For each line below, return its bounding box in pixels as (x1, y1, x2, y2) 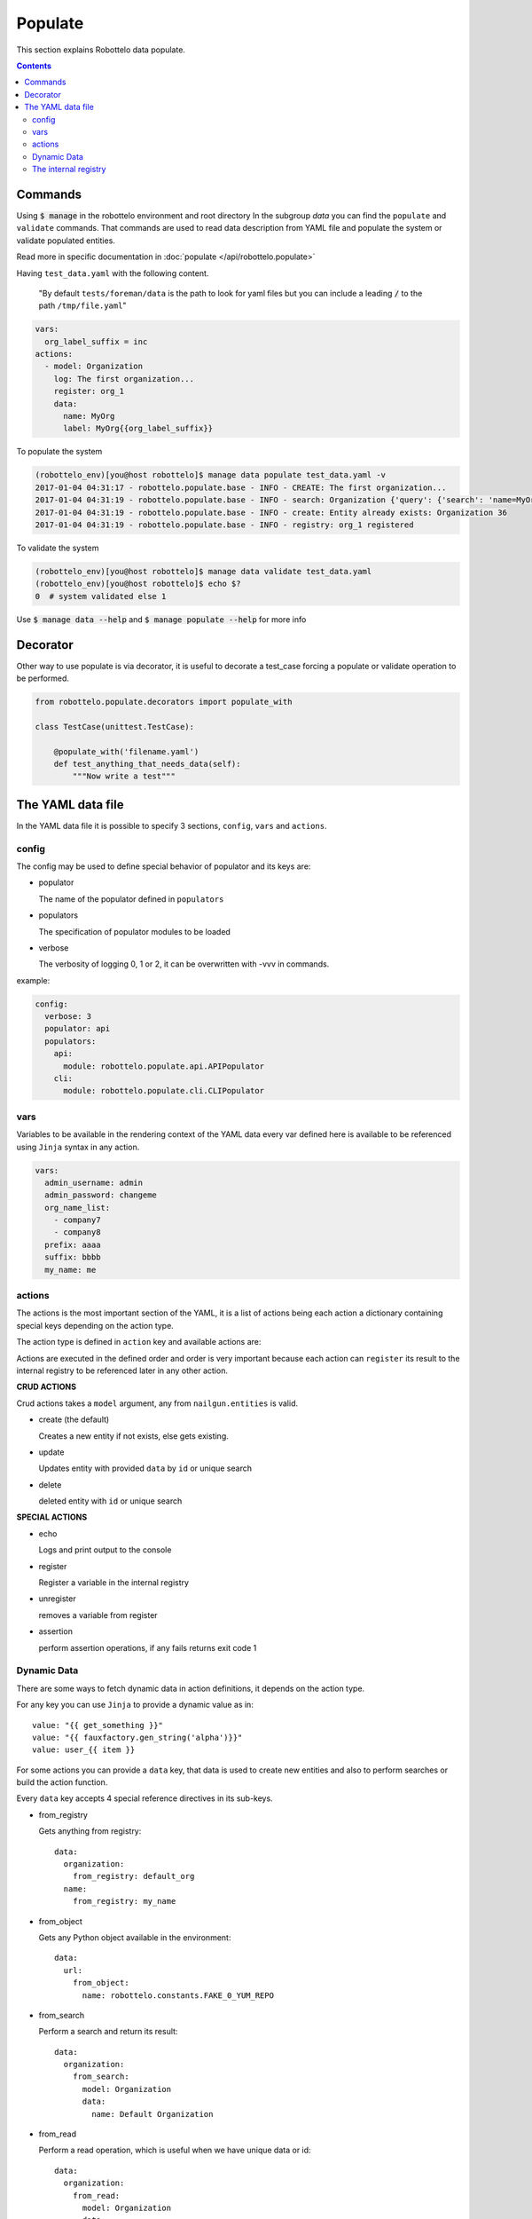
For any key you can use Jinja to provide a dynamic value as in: (16, 1700, 254, 1710)
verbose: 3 (44, 1012, 92, 1022)
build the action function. (16, 1777, 108, 1788)
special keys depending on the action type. (16, 1320, 175, 1331)
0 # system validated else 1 (35, 591, 167, 601)
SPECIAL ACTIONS (16, 1512, 88, 1522)
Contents (16, 60, 52, 71)
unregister (38, 1593, 76, 1604)
